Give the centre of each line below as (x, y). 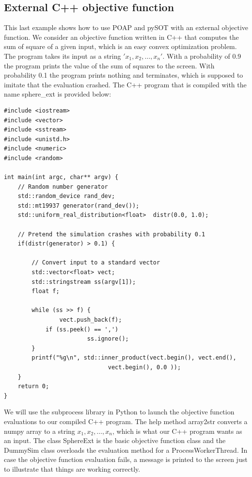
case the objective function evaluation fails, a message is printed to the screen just (126, 459)
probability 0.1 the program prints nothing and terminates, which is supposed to (124, 75)
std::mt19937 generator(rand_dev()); (79, 206)
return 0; (33, 387)
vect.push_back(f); (91, 320)
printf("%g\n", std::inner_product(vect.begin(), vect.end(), (134, 358)
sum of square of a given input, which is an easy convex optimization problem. (120, 46)
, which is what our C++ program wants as (177, 431)
